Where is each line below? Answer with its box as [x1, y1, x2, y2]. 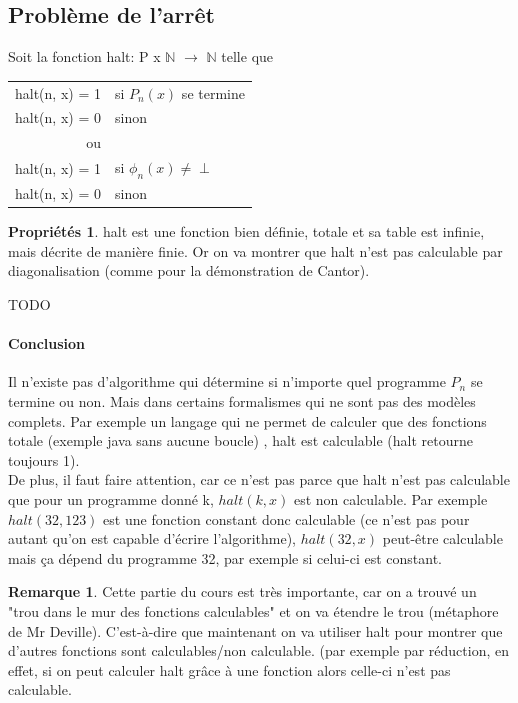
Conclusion [8, 333, 86, 354]
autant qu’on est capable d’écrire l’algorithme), [8, 528, 296, 549]
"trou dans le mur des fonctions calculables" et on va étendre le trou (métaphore [8, 600, 499, 621]
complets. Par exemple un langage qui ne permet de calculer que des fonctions [8, 410, 487, 431]
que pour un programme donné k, [8, 488, 214, 509]
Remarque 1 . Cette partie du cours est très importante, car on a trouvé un [8, 581, 477, 602]
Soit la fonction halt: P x [8, 46, 161, 67]
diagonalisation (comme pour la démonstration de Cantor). [8, 260, 370, 281]
